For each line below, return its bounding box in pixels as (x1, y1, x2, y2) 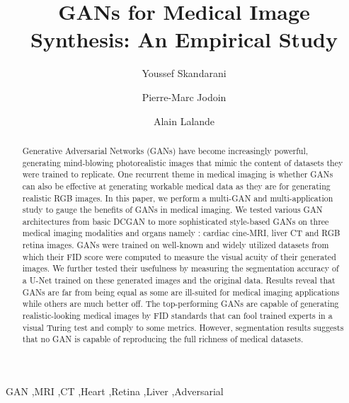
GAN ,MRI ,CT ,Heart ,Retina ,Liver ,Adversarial (6, 384, 224, 399)
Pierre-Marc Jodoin (142, 89, 227, 104)
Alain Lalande (153, 113, 215, 128)
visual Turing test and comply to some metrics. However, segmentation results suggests (22, 321, 344, 333)
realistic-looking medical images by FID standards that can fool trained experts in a (22, 310, 333, 322)
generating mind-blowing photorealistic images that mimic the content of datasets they (22, 156, 343, 168)
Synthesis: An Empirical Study (30, 25, 338, 54)
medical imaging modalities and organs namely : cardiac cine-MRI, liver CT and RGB (22, 227, 341, 239)
